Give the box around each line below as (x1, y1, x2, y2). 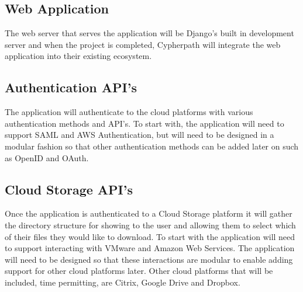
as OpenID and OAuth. (5, 151, 89, 164)
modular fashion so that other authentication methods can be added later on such (5, 140, 299, 152)
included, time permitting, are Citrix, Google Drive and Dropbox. (5, 276, 240, 288)
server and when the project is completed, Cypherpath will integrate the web (5, 38, 281, 50)
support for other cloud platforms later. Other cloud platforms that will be (5, 265, 273, 277)
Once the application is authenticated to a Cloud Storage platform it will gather (5, 207, 292, 220)
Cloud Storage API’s (5, 180, 133, 198)
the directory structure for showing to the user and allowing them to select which (5, 218, 296, 231)
